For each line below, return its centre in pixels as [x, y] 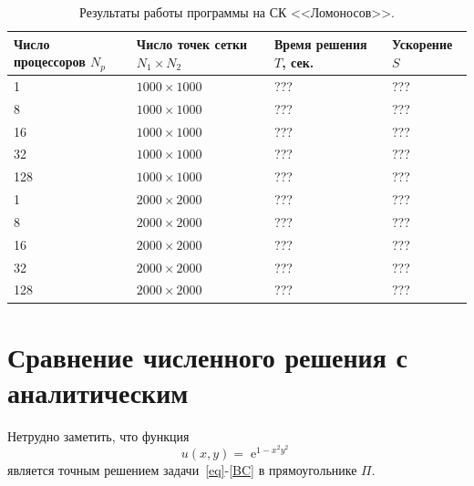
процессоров [50, 62]
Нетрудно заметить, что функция [98, 435]
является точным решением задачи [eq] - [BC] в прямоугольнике [182, 470]
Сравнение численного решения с [208, 356]
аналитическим [98, 392]
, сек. [298, 62]
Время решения [321, 44]
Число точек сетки [192, 44]
